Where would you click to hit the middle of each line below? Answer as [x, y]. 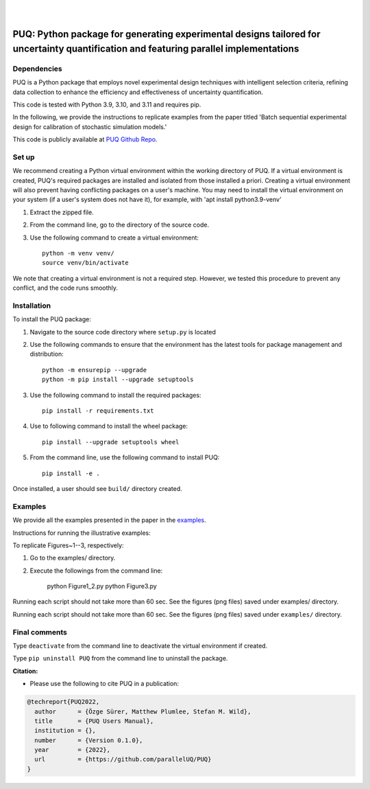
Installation [32, 306]
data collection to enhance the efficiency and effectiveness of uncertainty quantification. [138, 92]
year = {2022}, [73, 750]
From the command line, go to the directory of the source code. [119, 225]
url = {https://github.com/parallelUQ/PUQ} [123, 759]
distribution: [47, 354]
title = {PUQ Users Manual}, [94, 721]
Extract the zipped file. [62, 212]
